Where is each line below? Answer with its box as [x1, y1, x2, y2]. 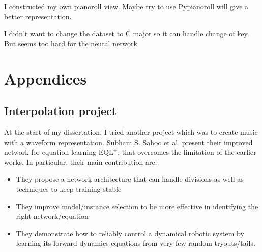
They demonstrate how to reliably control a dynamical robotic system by [16, 228, 244, 238]
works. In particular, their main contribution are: [4, 156, 157, 167]
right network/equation [16, 211, 89, 221]
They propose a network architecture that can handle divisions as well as [16, 174, 244, 184]
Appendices [4, 68, 87, 89]
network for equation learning [4, 147, 96, 157]
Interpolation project [4, 103, 117, 119]
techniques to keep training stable [16, 183, 122, 194]
